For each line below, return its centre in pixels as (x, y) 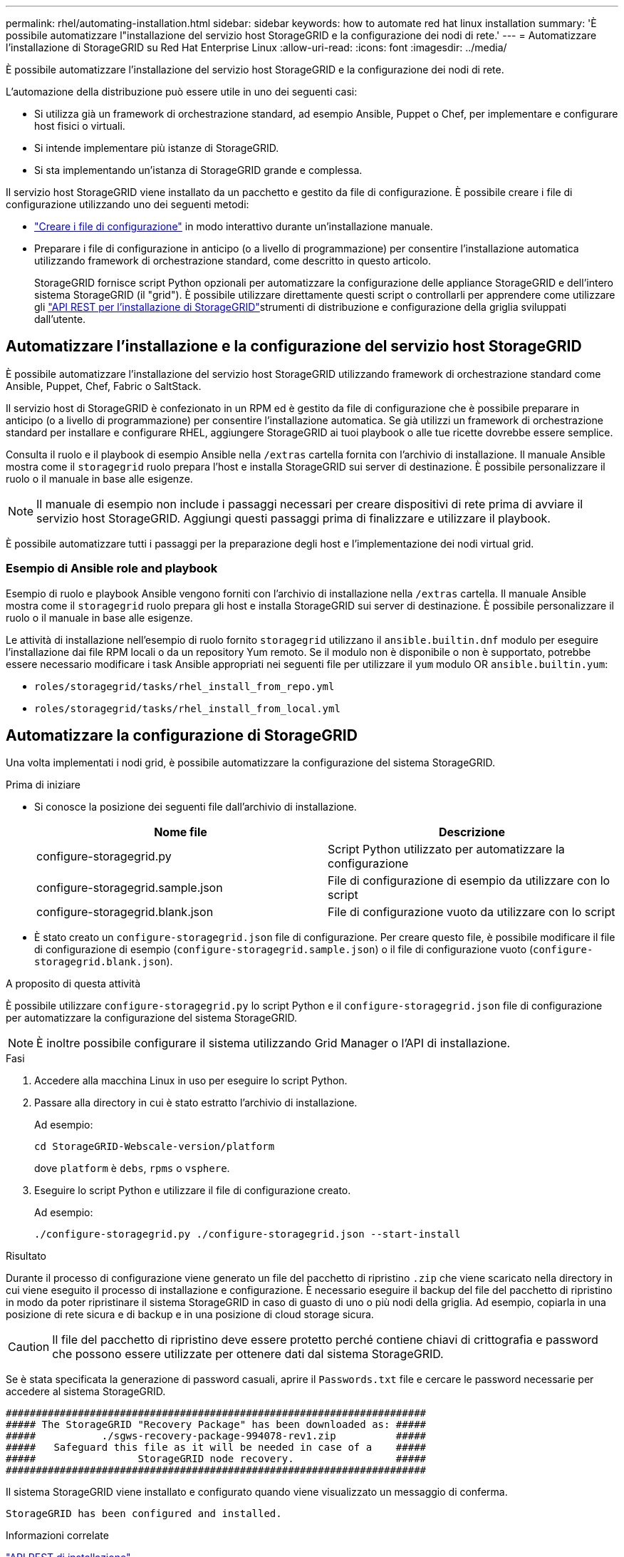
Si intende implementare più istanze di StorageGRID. (157, 148)
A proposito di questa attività (73, 984)
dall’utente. (60, 319)
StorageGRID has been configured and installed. (144, 1514)
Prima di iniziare (43, 785)
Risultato (26, 1256)
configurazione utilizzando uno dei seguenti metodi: (128, 204)
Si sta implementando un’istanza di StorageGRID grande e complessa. (198, 170)
